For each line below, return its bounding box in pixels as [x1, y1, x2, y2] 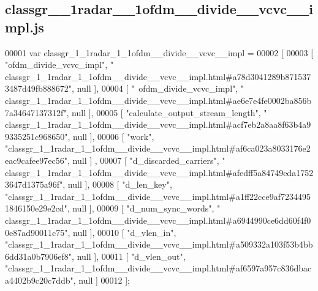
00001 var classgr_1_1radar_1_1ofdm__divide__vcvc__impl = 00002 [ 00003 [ [5, 46, 314, 59]
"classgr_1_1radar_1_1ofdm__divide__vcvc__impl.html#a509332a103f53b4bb [5, 238, 313, 251]
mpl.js [5, 17, 44, 36]
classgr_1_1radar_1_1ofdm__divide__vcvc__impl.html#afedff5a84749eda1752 [5, 166, 314, 179]
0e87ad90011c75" [5, 226, 68, 238]
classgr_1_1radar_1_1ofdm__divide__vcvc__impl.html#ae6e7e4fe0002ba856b [5, 94, 312, 106]
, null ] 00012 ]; [73, 273, 130, 286]
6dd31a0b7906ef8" [5, 249, 72, 262]
